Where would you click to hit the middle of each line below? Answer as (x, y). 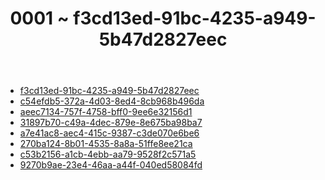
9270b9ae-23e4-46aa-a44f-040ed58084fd (111, 165)
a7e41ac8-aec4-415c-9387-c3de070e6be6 (109, 133)
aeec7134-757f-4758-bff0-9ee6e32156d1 (106, 112)
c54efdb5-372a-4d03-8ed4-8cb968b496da (112, 101)
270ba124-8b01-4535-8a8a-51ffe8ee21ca (106, 144)
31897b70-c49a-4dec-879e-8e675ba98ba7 (111, 123)
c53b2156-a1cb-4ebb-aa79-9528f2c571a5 (108, 154)
